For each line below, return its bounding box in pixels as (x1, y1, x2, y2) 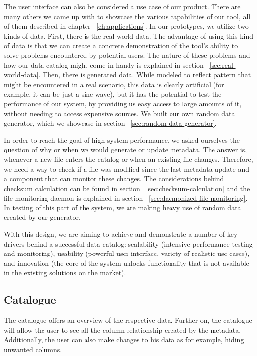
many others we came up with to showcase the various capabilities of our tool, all (4, 11, 251, 21)
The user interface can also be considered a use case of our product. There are (4, 1, 241, 11)
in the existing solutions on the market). (4, 267, 126, 278)
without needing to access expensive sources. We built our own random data (4, 108, 235, 118)
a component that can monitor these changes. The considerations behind (4, 173, 224, 184)
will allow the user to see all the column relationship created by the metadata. (4, 324, 241, 335)
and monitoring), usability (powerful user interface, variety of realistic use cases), (4, 248, 250, 258)
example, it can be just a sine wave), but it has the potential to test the (4, 89, 222, 99)
